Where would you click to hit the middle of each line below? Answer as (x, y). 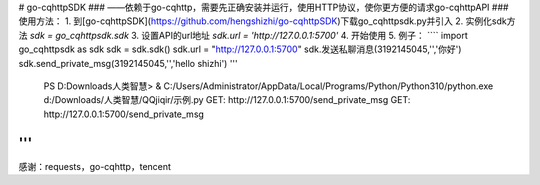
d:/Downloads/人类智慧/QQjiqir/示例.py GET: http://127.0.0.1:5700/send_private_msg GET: (227, 100)
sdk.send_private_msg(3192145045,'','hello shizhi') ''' (128, 63)
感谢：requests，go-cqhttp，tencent (95, 166)
